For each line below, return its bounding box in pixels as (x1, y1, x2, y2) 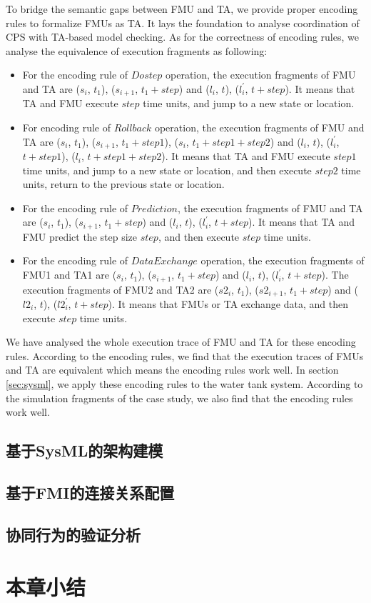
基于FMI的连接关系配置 (6, 481, 175, 503)
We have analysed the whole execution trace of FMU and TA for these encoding (6, 334, 356, 349)
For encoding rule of (22, 120, 111, 135)
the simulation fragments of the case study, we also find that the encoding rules (6, 390, 353, 405)
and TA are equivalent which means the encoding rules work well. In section (6, 362, 339, 377)
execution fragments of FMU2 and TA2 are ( (22, 281, 219, 296)
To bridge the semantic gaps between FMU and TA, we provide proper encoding (6, 1, 358, 16)
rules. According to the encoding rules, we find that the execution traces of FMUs (6, 348, 364, 363)
